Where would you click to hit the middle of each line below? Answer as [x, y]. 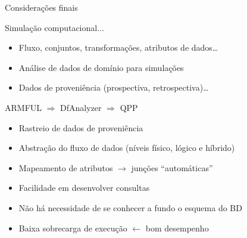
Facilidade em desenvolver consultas [84, 188]
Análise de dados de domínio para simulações [101, 67]
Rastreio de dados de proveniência [81, 127]
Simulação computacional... [54, 27]
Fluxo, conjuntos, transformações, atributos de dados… [118, 47]
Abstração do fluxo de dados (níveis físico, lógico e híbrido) [127, 148]
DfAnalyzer [81, 107]
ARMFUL [24, 107]
